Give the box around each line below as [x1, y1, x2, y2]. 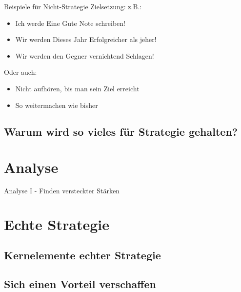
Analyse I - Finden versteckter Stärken [4, 186, 120, 196]
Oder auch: [4, 67, 37, 77]
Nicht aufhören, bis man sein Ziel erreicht [15, 83, 140, 93]
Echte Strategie [4, 214, 109, 234]
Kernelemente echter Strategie [4, 248, 161, 263]
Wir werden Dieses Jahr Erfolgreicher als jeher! [15, 34, 157, 44]
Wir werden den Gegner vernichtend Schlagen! [15, 50, 154, 61]
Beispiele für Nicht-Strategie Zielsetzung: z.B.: [4, 1, 142, 11]
